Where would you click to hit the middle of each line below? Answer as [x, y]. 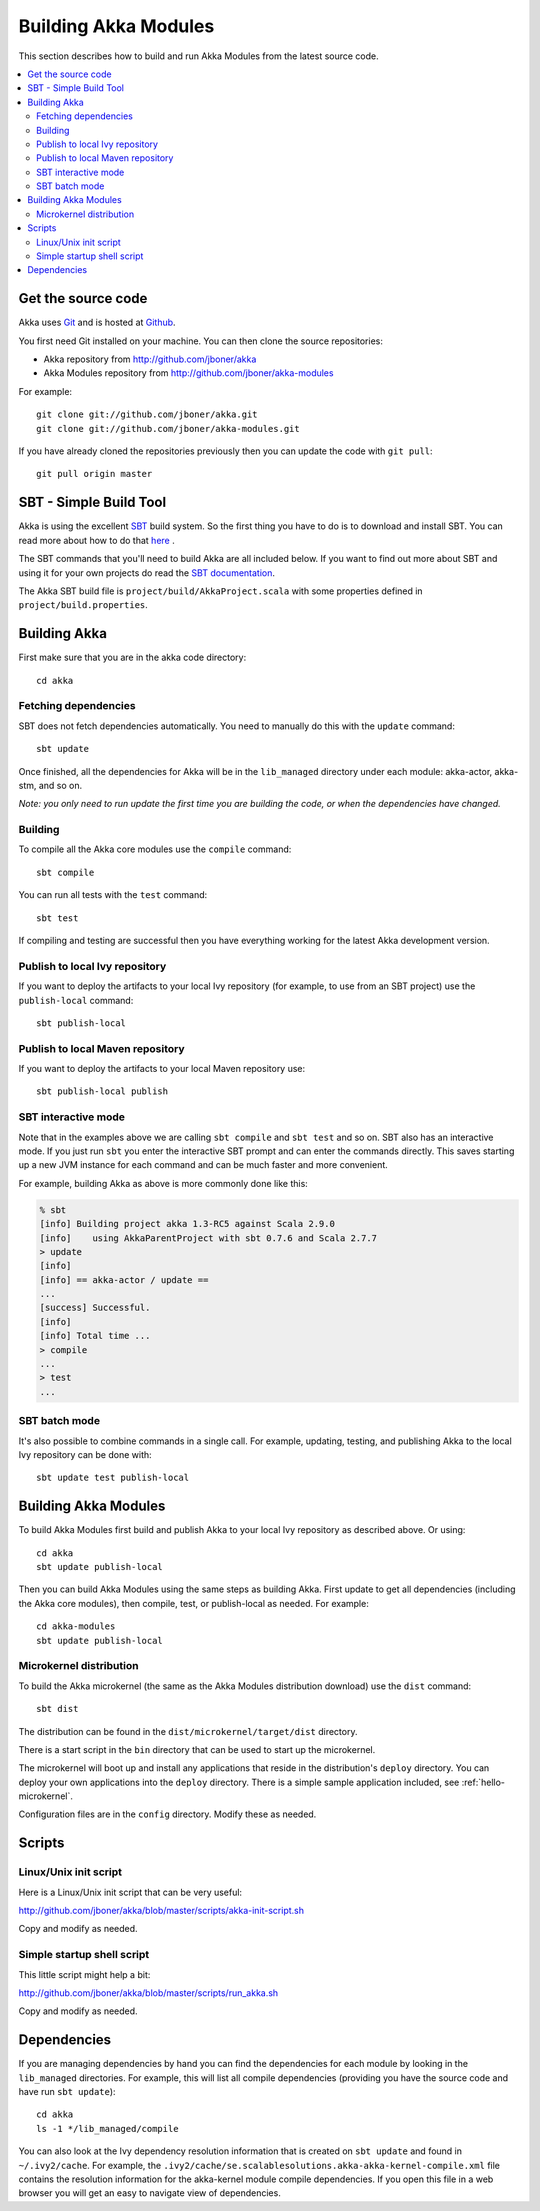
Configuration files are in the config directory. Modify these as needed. [167, 1814]
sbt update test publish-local [113, 1478]
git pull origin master [94, 474]
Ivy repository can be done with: [85, 1454]
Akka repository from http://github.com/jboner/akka [150, 359]
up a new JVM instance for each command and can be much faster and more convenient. [203, 1165]
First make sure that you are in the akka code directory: [132, 657]
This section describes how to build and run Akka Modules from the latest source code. [198, 56]
